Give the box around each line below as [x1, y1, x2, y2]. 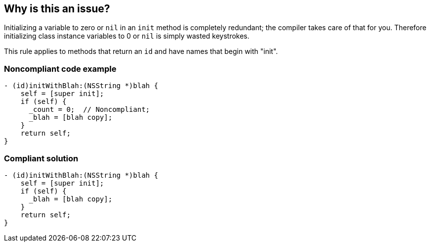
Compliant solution [4, 153, 79, 163]
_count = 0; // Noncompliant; [29, 105, 150, 114]
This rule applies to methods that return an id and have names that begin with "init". [4, 47, 278, 56]
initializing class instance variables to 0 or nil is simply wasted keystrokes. [4, 32, 250, 41]
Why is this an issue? [4, 2, 110, 15]
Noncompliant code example [4, 63, 117, 74]
